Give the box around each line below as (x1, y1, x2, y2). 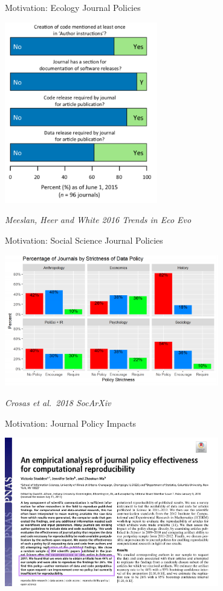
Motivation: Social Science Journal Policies (5, 234, 163, 247)
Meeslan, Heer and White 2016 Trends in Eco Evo (5, 213, 192, 226)
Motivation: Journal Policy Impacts (5, 416, 137, 429)
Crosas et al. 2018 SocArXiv (5, 396, 111, 409)
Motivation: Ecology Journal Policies (5, 1, 141, 13)
